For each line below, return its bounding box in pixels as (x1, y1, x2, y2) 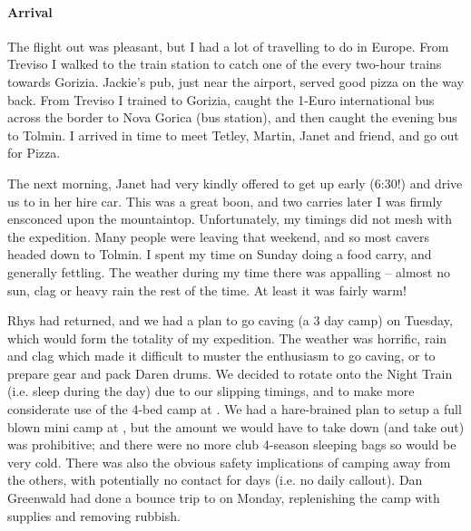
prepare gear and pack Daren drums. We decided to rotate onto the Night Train (7, 363, 453, 382)
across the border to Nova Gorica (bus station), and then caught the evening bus (7, 108, 457, 127)
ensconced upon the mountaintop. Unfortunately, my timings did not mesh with (7, 209, 452, 228)
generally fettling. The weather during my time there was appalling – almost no (7, 262, 450, 281)
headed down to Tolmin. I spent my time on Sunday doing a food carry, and (7, 245, 432, 264)
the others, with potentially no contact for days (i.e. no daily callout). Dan (7, 470, 423, 489)
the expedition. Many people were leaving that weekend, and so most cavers (7, 227, 429, 246)
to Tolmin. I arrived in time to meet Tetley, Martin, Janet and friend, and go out (7, 125, 459, 144)
